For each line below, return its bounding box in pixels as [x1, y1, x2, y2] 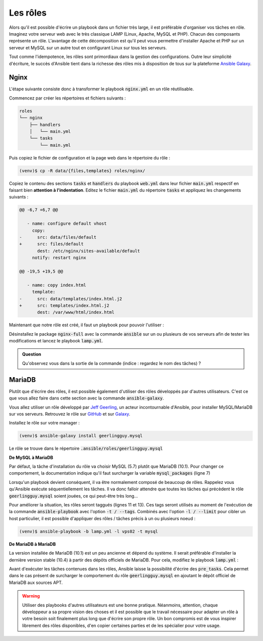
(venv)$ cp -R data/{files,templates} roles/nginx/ [19, 168, 146, 173]
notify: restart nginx [32, 255, 86, 260]
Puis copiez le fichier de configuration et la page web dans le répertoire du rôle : [9, 155, 170, 160]
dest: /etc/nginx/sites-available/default [37, 248, 140, 254]
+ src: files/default [19, 241, 84, 247]
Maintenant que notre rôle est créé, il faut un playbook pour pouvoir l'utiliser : [9, 322, 164, 328]
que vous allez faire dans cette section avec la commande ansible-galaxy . [9, 395, 164, 401]
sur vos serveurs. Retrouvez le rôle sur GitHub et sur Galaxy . [9, 411, 131, 417]
